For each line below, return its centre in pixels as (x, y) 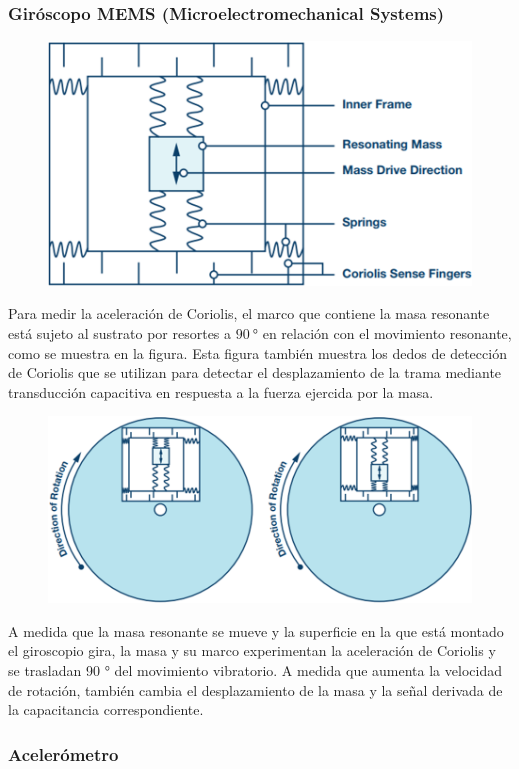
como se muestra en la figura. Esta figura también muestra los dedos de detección (257, 352)
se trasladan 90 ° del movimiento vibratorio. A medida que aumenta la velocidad (255, 670)
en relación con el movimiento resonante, (387, 332)
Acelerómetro (63, 753)
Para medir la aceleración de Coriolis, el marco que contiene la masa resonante (249, 313)
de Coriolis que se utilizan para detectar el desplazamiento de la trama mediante (255, 372)
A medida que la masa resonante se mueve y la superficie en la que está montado (256, 630)
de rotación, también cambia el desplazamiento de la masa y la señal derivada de (255, 689)
